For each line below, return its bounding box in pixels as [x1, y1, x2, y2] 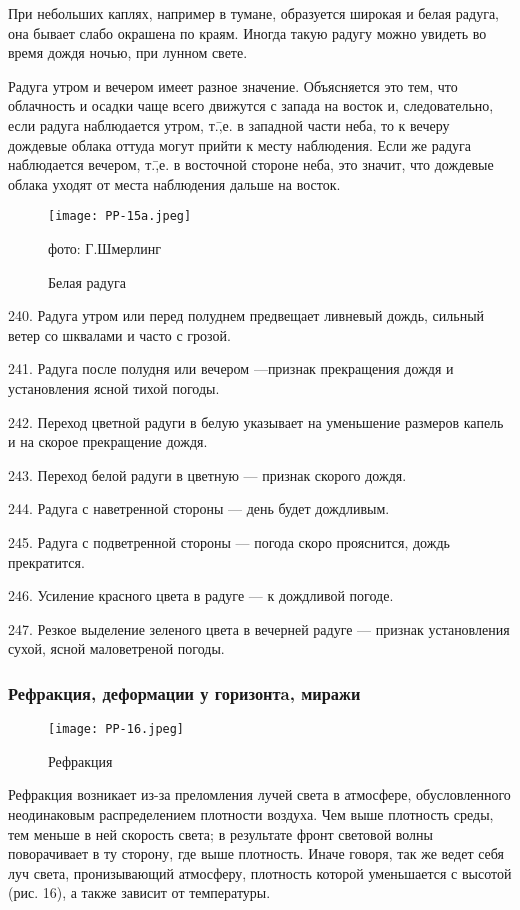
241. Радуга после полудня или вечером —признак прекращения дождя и [8, 358, 454, 379]
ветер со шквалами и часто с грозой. [8, 324, 231, 345]
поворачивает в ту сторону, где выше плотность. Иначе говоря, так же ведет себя [8, 843, 505, 864]
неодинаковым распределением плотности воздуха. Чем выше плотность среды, [8, 803, 494, 824]
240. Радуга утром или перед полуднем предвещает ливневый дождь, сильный [8, 305, 485, 326]
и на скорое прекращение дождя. [8, 431, 208, 452]
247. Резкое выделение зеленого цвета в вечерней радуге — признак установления [8, 618, 510, 639]
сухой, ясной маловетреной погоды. [8, 638, 225, 659]
